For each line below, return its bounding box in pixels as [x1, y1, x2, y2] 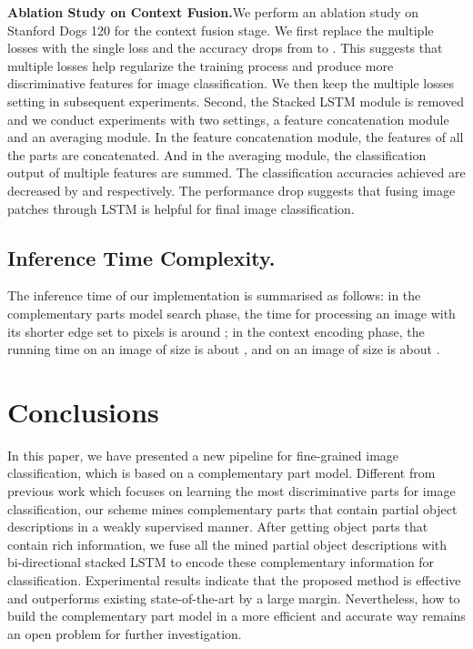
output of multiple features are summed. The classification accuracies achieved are [7, 163, 466, 182]
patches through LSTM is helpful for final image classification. [7, 198, 355, 218]
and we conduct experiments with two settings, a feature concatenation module [7, 109, 449, 128]
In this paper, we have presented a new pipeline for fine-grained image [7, 445, 399, 464]
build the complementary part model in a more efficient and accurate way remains [7, 606, 466, 625]
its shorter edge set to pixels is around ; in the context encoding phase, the [7, 321, 425, 340]
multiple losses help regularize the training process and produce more [7, 56, 394, 75]
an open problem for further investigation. [7, 624, 242, 643]
